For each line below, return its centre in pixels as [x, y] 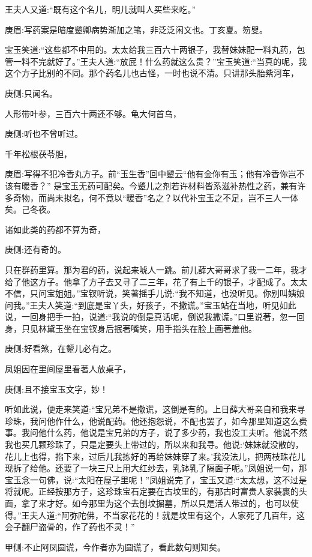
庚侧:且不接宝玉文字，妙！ [56, 389]
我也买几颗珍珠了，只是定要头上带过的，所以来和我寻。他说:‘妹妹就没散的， [154, 444]
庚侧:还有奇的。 [35, 249]
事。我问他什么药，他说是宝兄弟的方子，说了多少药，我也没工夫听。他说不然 [156, 432]
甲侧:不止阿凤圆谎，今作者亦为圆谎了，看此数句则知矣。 [115, 546]
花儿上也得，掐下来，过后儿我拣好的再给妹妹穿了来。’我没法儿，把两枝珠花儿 [155, 456]
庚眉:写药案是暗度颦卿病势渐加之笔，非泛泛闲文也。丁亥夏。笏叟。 [136, 29]
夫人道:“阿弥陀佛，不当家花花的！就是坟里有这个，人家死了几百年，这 [167, 515]
